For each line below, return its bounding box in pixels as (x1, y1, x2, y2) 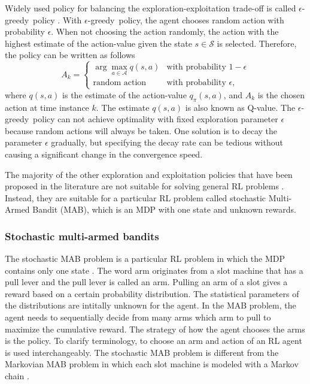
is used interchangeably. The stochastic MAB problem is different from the (5, 346, 279, 358)
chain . (5, 370, 29, 382)
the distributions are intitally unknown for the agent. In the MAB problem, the (5, 299, 296, 312)
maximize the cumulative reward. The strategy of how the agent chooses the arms (5, 322, 305, 335)
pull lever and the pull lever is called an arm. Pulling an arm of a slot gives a (5, 276, 288, 288)
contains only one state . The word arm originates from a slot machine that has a (5, 264, 303, 276)
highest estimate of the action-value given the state (5, 37, 192, 49)
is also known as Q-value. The (185, 101, 296, 113)
